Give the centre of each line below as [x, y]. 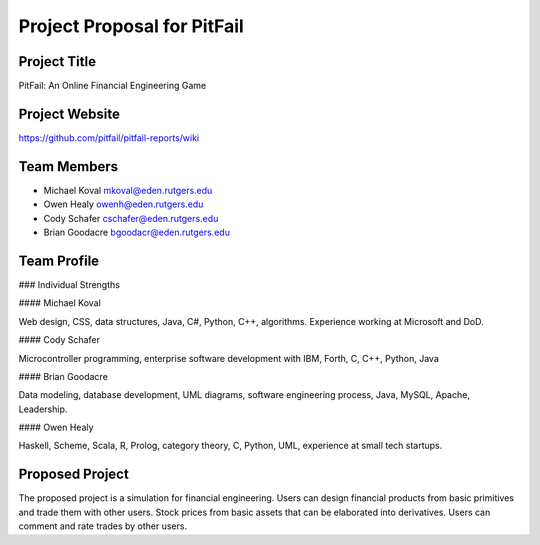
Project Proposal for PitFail [131, 26]
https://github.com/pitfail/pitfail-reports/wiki [109, 137]
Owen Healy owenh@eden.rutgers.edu [123, 204]
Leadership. [43, 409]
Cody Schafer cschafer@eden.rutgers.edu [131, 218]
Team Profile [59, 260]
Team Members [68, 166]
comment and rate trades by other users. [103, 526]
